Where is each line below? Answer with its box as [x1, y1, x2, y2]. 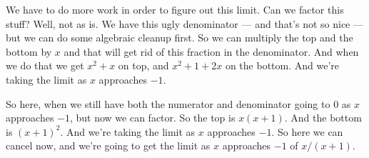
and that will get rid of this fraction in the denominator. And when [64, 44, 359, 59]
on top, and [118, 58, 169, 73]
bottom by [6, 44, 52, 59]
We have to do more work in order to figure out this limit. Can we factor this [6, 2, 344, 16]
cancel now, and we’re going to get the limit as [6, 138, 211, 153]
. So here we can [271, 124, 343, 139]
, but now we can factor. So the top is [69, 110, 236, 125]
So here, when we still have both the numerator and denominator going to [6, 96, 330, 111]
